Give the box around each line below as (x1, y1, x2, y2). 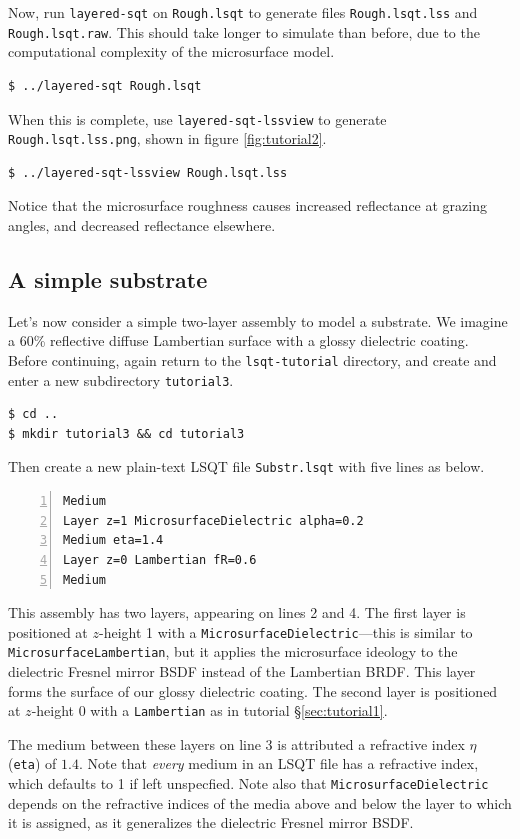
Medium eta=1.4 (63, 533, 164, 548)
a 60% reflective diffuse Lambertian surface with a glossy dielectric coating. (8, 330, 469, 351)
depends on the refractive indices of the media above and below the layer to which (8, 792, 512, 813)
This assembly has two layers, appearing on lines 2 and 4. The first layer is (8, 602, 466, 623)
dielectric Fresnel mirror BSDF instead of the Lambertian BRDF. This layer (8, 661, 476, 682)
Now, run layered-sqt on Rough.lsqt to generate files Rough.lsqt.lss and (8, 2, 478, 22)
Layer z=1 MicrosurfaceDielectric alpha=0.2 (63, 513, 364, 528)
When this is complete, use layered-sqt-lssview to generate (8, 108, 387, 129)
